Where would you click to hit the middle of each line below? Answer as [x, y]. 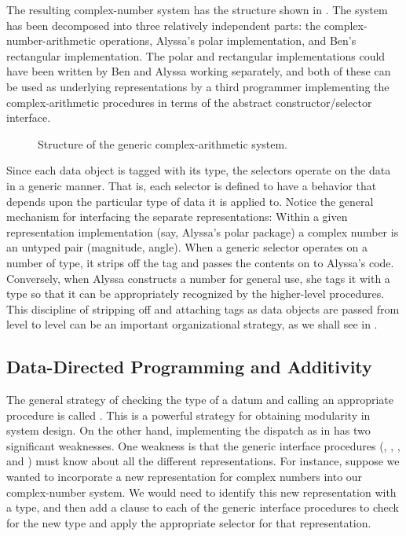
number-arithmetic [51, 40]
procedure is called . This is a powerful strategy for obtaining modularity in [188, 415]
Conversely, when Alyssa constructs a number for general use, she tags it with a [198, 278]
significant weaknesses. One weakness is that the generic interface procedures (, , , [203, 445]
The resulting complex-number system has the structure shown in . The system [197, 9]
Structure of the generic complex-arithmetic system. [163, 143]
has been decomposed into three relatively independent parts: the [164, 25]
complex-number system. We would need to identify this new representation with [201, 492]
